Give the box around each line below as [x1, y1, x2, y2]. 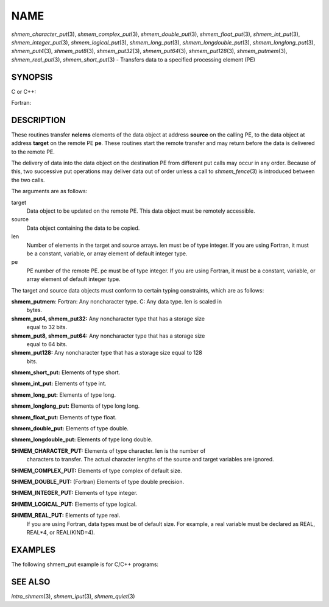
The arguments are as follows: [11, 188, 88, 195]
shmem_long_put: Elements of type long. [11, 391, 116, 399]
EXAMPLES [11, 544, 56, 555]
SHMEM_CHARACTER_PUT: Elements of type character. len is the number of [11, 447, 206, 454]
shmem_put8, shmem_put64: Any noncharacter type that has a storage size [11, 332, 205, 339]
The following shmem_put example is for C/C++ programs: [11, 561, 158, 568]
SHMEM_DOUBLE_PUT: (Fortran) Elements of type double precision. [11, 478, 185, 485]
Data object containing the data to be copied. [26, 224, 140, 232]
